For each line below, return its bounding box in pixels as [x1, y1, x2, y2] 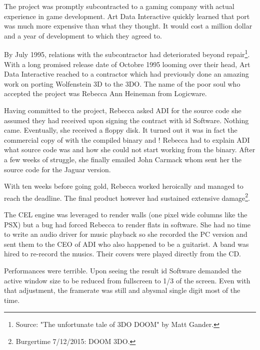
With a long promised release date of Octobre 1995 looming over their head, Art [4, 59, 250, 69]
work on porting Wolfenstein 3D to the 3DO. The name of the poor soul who [4, 78, 240, 89]
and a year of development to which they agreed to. [4, 30, 162, 41]
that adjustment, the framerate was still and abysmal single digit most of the [4, 285, 240, 295]
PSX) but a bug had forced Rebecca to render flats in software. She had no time [4, 219, 251, 229]
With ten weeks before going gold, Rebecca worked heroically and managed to [4, 181, 243, 191]
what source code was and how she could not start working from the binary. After [4, 144, 255, 155]
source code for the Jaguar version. [4, 164, 111, 174]
